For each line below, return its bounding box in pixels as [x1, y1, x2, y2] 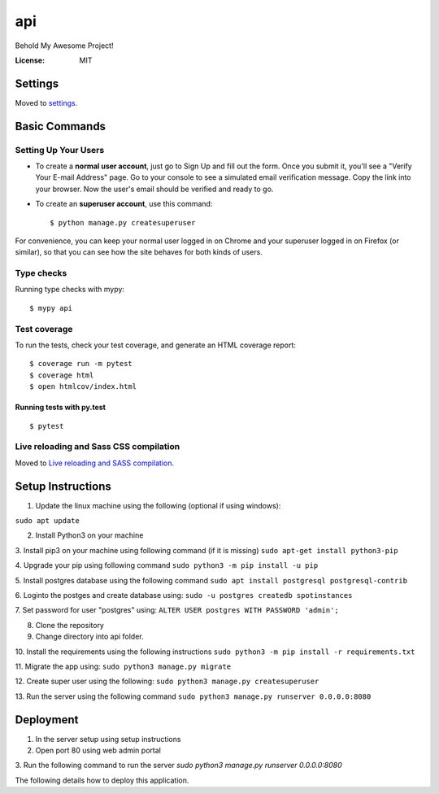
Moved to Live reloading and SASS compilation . [15, 458, 175, 468]
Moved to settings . [15, 98, 78, 107]
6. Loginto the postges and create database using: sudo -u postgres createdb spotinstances [15, 590, 353, 600]
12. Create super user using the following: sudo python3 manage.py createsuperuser [15, 676, 319, 687]
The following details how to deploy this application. [15, 775, 189, 785]
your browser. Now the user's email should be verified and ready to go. [35, 184, 274, 194]
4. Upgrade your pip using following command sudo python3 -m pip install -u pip [15, 561, 319, 570]
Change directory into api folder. [35, 631, 144, 642]
